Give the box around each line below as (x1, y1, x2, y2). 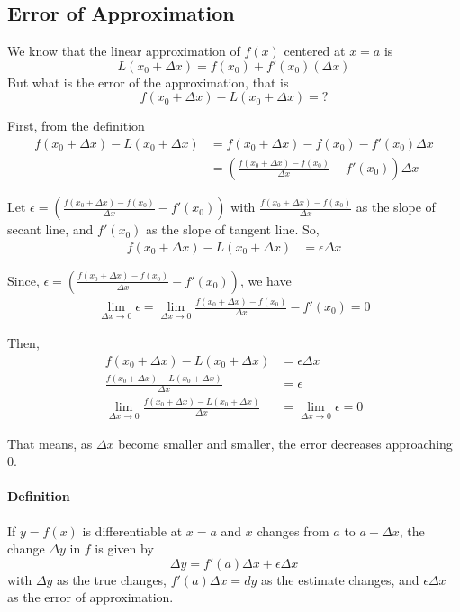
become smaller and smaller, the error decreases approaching (118, 434, 453, 452)
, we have (239, 270, 292, 289)
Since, (7, 270, 40, 289)
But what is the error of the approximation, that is (7, 72, 289, 91)
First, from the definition (7, 116, 145, 135)
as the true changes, (57, 570, 167, 589)
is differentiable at (82, 521, 183, 540)
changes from (257, 521, 329, 540)
